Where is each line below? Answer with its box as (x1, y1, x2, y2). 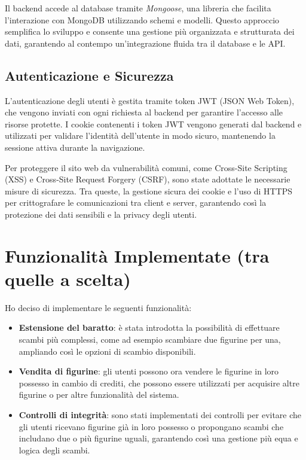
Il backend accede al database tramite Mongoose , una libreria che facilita (5, 2, 271, 14)
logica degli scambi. (19, 443, 90, 456)
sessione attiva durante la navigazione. (5, 141, 145, 153)
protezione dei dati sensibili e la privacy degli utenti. (5, 208, 197, 220)
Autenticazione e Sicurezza (5, 66, 174, 84)
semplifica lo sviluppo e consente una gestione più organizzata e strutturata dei (5, 25, 295, 38)
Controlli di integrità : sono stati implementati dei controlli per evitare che (19, 408, 302, 421)
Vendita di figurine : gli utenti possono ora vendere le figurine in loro (19, 365, 279, 377)
